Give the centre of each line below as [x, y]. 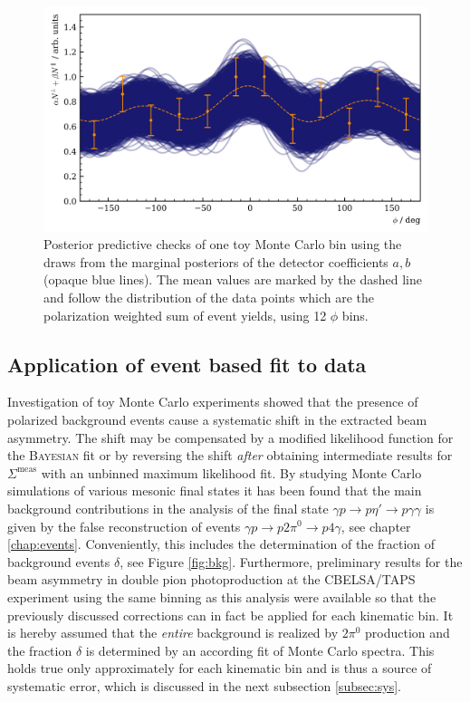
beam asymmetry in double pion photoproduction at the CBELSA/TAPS [211, 579]
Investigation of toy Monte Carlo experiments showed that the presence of [213, 402]
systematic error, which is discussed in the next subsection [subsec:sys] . [205, 685]
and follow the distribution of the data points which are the [209, 297]
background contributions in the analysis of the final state [168, 508]
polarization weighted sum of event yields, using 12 [185, 315]
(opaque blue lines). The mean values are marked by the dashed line [233, 279]
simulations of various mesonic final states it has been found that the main [215, 490]
